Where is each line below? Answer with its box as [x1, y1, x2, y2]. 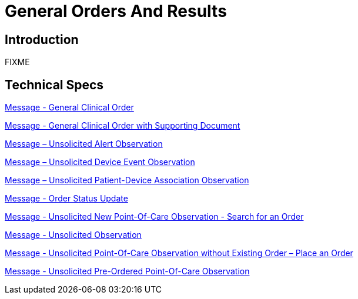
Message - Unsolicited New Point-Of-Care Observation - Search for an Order [5, 211, 304, 222]
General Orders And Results [5, 1, 227, 21]
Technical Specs [5, 77, 104, 92]
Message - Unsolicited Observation [5, 230, 142, 240]
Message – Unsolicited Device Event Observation [5, 157, 195, 167]
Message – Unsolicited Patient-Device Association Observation [5, 175, 249, 186]
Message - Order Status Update [5, 193, 128, 204]
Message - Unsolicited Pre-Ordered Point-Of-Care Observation [5, 266, 250, 277]
